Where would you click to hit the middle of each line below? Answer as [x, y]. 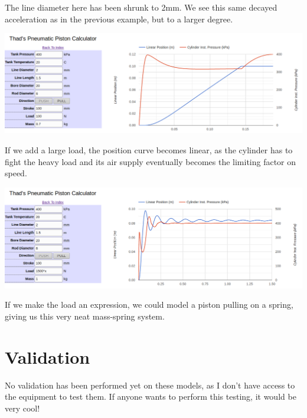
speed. [16, 173]
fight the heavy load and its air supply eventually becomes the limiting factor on [151, 161]
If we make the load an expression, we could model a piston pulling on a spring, [149, 305]
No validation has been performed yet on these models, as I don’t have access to [150, 385]
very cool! [22, 408]
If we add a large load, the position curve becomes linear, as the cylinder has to [149, 150]
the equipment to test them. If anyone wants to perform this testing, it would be [151, 396]
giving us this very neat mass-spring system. [85, 316]
